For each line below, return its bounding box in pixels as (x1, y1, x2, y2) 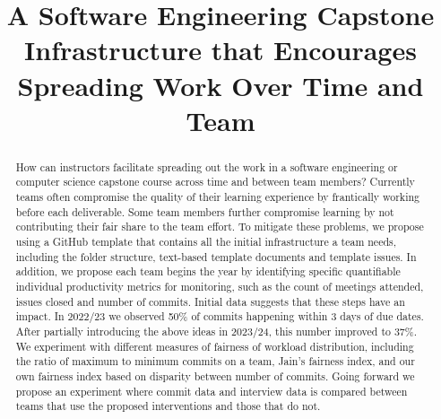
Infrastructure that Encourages (24, 31, 417, 68)
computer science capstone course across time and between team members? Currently (15, 174, 415, 189)
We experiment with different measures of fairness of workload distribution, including (15, 338, 414, 354)
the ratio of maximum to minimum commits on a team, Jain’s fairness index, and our (15, 354, 415, 369)
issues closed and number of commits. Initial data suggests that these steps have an (15, 293, 405, 309)
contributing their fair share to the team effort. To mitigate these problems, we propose (15, 219, 424, 234)
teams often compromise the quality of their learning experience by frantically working (15, 189, 419, 205)
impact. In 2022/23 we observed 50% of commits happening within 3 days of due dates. (15, 309, 424, 324)
